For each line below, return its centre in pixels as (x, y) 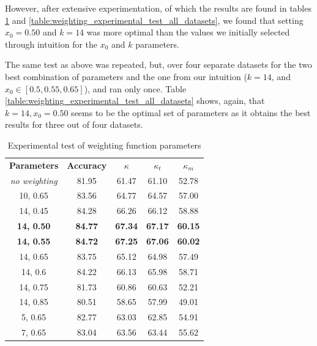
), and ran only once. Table (135, 88)
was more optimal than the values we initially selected (188, 32)
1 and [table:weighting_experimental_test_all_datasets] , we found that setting (154, 20)
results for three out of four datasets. (74, 124)
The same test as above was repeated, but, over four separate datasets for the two (158, 64)
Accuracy (87, 165)
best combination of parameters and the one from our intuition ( (126, 76)
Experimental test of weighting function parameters (104, 145)
